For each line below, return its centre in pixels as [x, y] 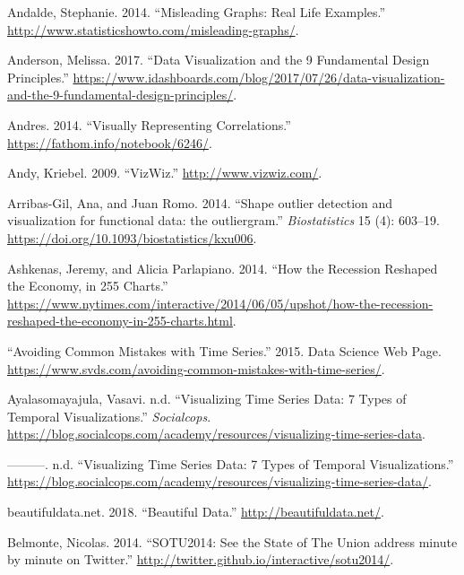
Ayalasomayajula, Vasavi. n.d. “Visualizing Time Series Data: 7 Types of [207, 399]
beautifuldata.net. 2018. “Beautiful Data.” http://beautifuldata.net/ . [196, 512]
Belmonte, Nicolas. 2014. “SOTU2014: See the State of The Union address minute [232, 541]
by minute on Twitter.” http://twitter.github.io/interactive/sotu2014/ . [201, 559]
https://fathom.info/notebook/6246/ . [110, 142]
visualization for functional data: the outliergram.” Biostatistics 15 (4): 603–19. [223, 220]
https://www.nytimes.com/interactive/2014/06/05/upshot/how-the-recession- [220, 303]
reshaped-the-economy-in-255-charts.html [120, 321]
